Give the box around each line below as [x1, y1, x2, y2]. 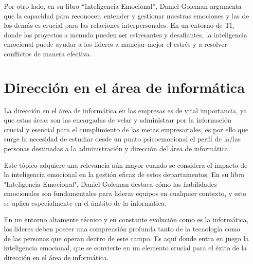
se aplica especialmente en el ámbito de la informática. [4, 198, 166, 208]
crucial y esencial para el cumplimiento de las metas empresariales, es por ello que [4, 124, 249, 134]
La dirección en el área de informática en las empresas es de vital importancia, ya [4, 105, 247, 115]
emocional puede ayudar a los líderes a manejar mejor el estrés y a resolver [4, 39, 227, 49]
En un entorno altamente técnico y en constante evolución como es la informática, [4, 214, 249, 224]
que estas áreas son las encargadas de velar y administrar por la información [4, 115, 232, 125]
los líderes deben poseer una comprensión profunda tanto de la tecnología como [4, 224, 240, 234]
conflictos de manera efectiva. [4, 48, 91, 58]
